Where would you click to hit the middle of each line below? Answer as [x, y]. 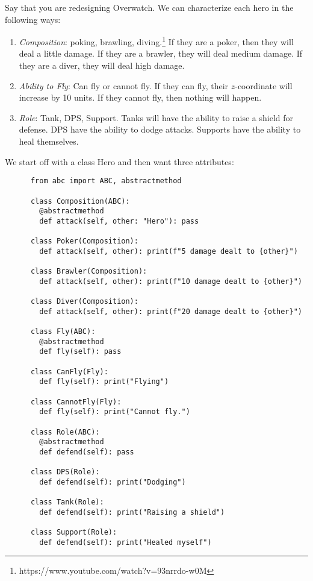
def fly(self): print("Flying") [104, 382]
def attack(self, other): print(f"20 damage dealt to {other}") [171, 311]
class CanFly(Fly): [69, 372]
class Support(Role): [74, 532]
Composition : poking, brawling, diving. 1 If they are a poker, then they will [156, 41]
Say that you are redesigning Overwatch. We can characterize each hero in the [149, 7]
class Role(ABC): [65, 432]
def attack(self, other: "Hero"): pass [119, 221]
